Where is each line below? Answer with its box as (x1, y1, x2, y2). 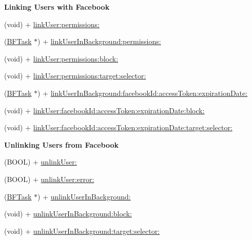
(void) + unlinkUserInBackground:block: (4, 208, 132, 219)
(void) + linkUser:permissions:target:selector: (4, 70, 146, 81)
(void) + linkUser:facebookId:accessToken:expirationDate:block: (4, 105, 205, 115)
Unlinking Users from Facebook (4, 139, 119, 150)
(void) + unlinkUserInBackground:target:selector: (4, 225, 160, 236)
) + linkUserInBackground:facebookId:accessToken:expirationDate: (37, 87, 248, 98)
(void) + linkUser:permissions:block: (4, 53, 119, 64)
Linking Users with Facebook (4, 2, 110, 12)
